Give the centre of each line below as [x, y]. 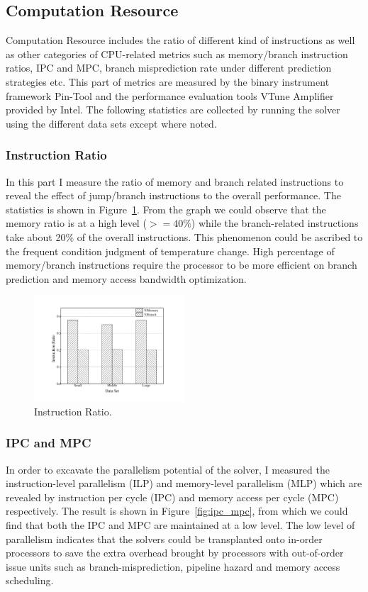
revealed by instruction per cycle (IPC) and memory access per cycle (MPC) [172, 497]
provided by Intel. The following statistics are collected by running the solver [173, 110]
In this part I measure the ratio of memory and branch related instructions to [175, 181]
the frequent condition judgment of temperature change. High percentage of [170, 251]
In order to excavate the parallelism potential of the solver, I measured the [168, 469]
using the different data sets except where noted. [111, 123]
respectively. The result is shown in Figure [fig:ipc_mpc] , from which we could [177, 511]
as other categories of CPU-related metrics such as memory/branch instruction [177, 54]
